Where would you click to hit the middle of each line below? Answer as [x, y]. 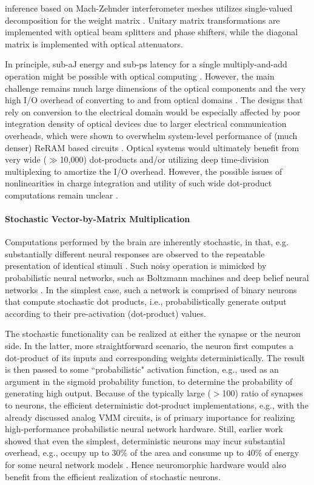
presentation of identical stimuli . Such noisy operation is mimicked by [136, 266]
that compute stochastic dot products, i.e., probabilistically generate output [146, 301]
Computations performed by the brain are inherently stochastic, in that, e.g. [147, 242]
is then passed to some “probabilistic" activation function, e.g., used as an [142, 369]
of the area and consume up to [187, 453]
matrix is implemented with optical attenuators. [94, 43]
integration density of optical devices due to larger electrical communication [146, 124]
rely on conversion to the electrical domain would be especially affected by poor [153, 111]
